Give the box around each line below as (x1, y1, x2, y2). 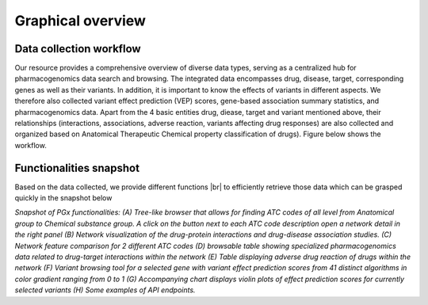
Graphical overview (14, 12, 147, 29)
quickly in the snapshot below (14, 193, 113, 203)
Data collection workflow (14, 42, 142, 55)
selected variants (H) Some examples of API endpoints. (14, 285, 196, 295)
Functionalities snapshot (14, 161, 140, 174)
